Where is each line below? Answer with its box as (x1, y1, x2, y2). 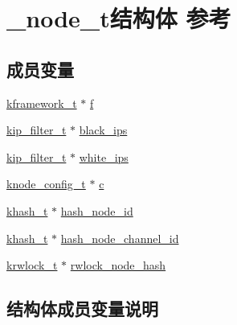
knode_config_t (6, 175, 86, 192)
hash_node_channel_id (60, 229, 179, 246)
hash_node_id (60, 202, 133, 219)
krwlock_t (6, 257, 58, 274)
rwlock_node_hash (70, 257, 166, 274)
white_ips (79, 148, 129, 165)
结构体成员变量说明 (6, 296, 158, 321)
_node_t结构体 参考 (6, 2, 231, 35)
